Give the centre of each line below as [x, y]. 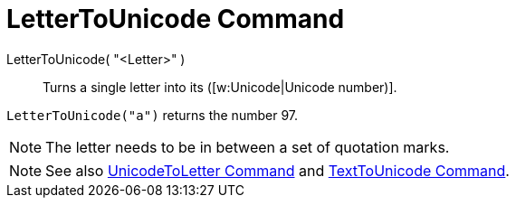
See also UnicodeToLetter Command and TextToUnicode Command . [277, 170]
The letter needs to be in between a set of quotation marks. [248, 147]
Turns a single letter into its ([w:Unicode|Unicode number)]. [220, 87]
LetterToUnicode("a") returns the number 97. [152, 115]
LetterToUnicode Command [176, 19]
